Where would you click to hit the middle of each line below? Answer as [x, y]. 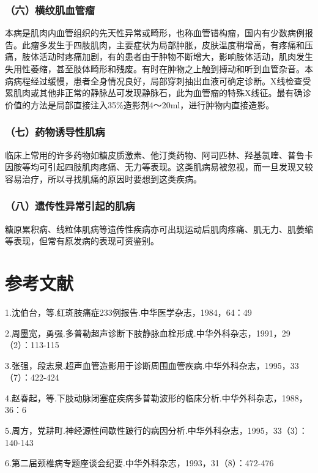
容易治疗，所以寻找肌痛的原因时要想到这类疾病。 [103, 178]
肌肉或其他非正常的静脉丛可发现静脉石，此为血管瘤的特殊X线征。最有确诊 [162, 93]
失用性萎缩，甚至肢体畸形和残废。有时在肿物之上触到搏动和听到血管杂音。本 [159, 69]
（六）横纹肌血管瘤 [50, 9]
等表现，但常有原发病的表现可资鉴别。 [82, 241]
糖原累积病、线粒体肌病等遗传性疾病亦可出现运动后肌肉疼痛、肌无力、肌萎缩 [159, 229]
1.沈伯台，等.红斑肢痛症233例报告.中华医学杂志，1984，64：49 [128, 312]
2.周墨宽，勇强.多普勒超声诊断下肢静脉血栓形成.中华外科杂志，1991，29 [148, 333]
